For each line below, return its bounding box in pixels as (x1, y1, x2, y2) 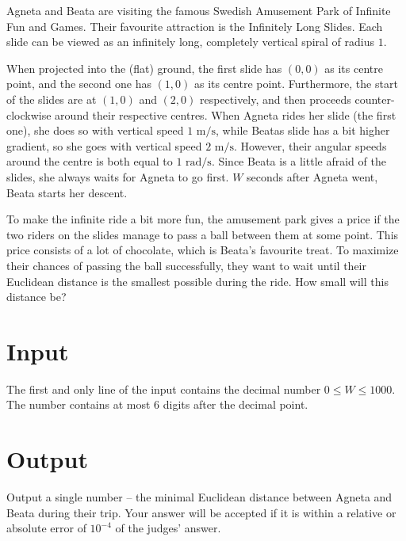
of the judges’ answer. (115, 520, 221, 536)
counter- (354, 90, 395, 107)
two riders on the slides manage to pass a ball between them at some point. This (6, 226, 399, 242)
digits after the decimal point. (163, 396, 308, 413)
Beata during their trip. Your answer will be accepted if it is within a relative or (6, 504, 396, 520)
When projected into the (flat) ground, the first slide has (6, 59, 282, 76)
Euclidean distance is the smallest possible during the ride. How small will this (6, 272, 389, 289)
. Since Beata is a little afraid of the (211, 153, 386, 170)
